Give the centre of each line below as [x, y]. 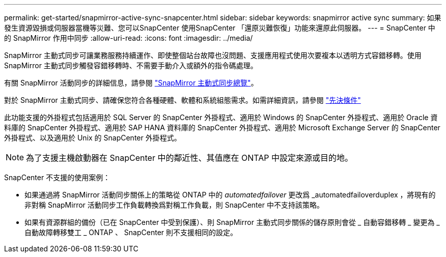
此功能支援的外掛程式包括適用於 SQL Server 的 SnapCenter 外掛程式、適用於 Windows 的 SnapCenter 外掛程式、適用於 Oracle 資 [221, 117]
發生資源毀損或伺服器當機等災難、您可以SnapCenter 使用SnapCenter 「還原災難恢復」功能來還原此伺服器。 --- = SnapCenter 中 [220, 28]
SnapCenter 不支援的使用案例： [57, 177]
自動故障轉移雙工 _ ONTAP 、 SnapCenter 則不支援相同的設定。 [131, 232]
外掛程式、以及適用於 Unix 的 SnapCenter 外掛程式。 [93, 138]
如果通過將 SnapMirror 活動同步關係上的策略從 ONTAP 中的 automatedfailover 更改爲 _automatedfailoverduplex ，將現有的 [230, 195]
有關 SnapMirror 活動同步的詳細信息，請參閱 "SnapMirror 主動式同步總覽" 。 [131, 83]
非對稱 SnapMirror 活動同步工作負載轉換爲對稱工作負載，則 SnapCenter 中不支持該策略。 [174, 205]
